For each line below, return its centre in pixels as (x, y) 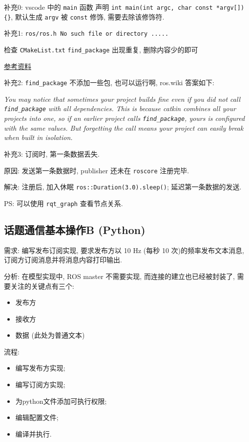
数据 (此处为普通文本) (50, 335)
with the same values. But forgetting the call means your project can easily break (124, 128)
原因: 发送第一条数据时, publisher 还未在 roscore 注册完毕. (97, 170)
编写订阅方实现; (40, 384)
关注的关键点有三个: (42, 286)
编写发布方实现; (40, 368)
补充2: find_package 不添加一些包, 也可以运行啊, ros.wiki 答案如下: (109, 82)
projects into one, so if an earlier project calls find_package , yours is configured (124, 118)
